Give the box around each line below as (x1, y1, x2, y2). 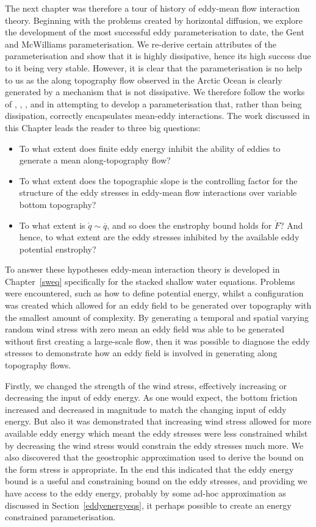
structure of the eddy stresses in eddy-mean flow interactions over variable (19, 186, 297, 199)
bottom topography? (19, 198, 96, 210)
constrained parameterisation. (5, 511, 116, 523)
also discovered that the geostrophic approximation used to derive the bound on (5, 451, 304, 464)
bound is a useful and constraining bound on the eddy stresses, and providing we (5, 475, 307, 487)
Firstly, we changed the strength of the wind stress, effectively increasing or (5, 379, 287, 392)
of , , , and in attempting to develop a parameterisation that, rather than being (5, 97, 302, 110)
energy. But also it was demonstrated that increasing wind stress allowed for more (5, 415, 312, 428)
